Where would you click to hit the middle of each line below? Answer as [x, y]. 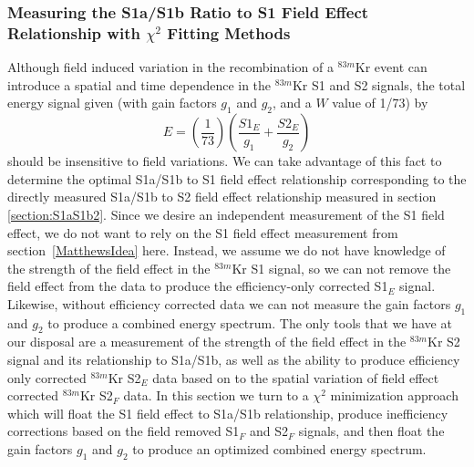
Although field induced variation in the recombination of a [170, 67]
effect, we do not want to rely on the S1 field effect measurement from [203, 232]
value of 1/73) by [380, 103]
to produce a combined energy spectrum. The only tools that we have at [250, 322]
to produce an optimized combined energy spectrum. [279, 449]
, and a [292, 103]
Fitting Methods [229, 32]
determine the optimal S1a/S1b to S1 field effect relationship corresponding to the [237, 178]
